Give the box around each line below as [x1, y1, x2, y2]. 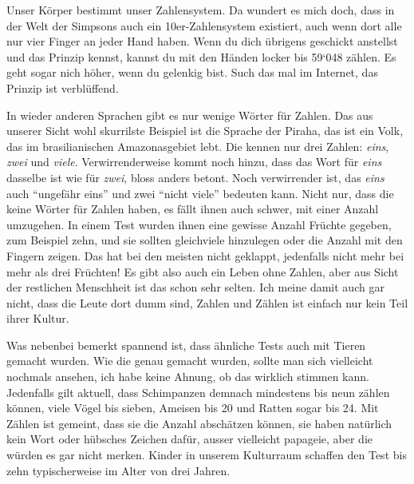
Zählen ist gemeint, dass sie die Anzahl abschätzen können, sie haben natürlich [6, 415, 392, 431]
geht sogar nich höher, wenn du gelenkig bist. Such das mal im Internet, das [6, 64, 378, 81]
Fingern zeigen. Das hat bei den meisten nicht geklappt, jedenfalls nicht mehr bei [6, 247, 404, 264]
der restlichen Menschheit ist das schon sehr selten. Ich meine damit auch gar [6, 279, 384, 296]
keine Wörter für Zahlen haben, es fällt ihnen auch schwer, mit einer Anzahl [6, 200, 379, 217]
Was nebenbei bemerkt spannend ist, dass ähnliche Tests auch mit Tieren [6, 336, 366, 353]
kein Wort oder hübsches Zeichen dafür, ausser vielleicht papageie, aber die [6, 430, 373, 447]
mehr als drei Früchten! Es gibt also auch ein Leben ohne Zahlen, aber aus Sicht [6, 263, 399, 280]
